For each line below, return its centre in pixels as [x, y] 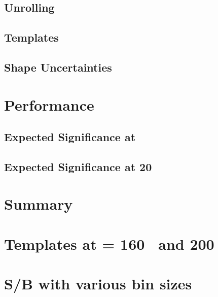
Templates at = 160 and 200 [109, 243]
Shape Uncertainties [58, 67]
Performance [49, 104]
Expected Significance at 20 [78, 166]
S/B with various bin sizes [98, 284]
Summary [39, 204]
